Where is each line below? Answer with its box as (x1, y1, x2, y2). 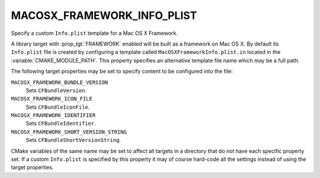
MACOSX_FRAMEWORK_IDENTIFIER (11, 112, 96, 119)
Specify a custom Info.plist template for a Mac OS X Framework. (11, 30, 178, 37)
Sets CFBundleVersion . (25, 86, 87, 94)
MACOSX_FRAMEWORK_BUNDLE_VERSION (11, 79, 108, 86)
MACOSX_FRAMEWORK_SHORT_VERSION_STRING (11, 128, 127, 135)
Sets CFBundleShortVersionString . (25, 137, 121, 144)
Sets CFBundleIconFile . (25, 103, 90, 111)
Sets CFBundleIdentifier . (25, 120, 96, 127)
